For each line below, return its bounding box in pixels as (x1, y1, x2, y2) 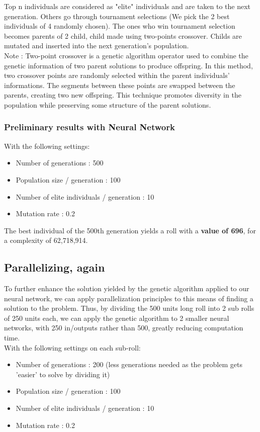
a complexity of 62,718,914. (4, 235, 88, 245)
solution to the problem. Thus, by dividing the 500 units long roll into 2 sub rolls (4, 303, 254, 313)
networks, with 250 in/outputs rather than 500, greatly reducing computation (4, 322, 243, 333)
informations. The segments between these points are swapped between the (4, 79, 235, 90)
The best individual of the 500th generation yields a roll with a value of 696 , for (4, 225, 256, 235)
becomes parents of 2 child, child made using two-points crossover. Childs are (4, 30, 242, 41)
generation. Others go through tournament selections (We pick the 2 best (4, 11, 230, 21)
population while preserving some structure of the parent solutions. (4, 99, 211, 110)
